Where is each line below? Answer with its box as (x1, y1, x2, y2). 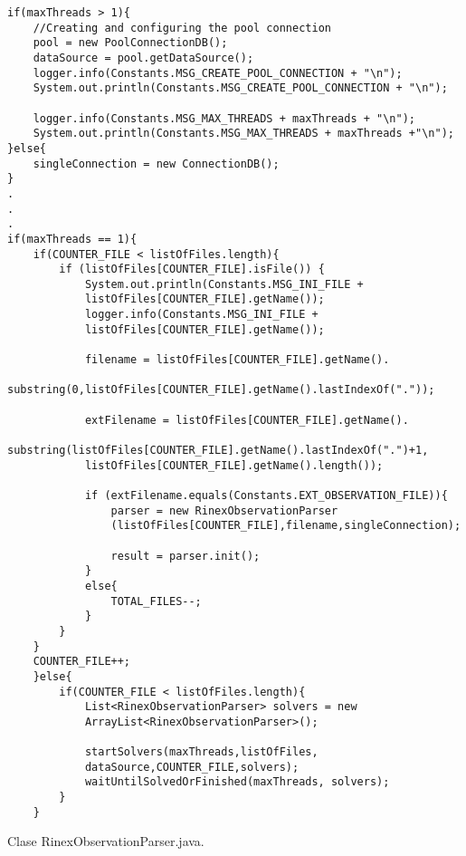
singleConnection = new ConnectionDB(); (33, 157, 280, 170)
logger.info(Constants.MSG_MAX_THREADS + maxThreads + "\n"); (33, 111, 416, 125)
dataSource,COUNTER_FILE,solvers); (84, 760, 300, 774)
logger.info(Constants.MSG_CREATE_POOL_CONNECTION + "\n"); (33, 66, 403, 80)
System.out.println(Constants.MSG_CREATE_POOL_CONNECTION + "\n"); (33, 82, 448, 95)
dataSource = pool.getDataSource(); (33, 51, 254, 64)
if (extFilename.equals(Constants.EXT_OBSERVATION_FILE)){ (84, 489, 448, 502)
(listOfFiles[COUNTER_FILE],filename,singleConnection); (110, 519, 461, 533)
